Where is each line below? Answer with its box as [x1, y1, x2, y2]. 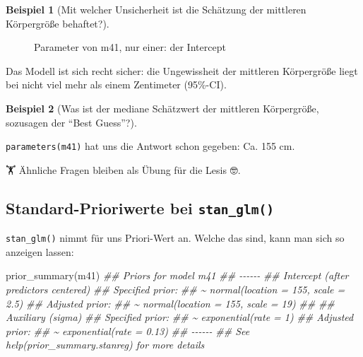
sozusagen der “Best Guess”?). [6, 115, 137, 129]
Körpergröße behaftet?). [6, 16, 109, 30]
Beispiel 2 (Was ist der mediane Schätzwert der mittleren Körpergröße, [6, 100, 319, 115]
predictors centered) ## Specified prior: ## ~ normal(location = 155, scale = [6, 282, 345, 297]
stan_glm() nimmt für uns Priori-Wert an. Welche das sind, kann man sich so [6, 230, 345, 245]
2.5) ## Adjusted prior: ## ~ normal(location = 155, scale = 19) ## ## [6, 295, 335, 310]
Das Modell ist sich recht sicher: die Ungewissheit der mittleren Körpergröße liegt [6, 63, 358, 78]
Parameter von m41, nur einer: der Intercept [34, 40, 226, 54]
